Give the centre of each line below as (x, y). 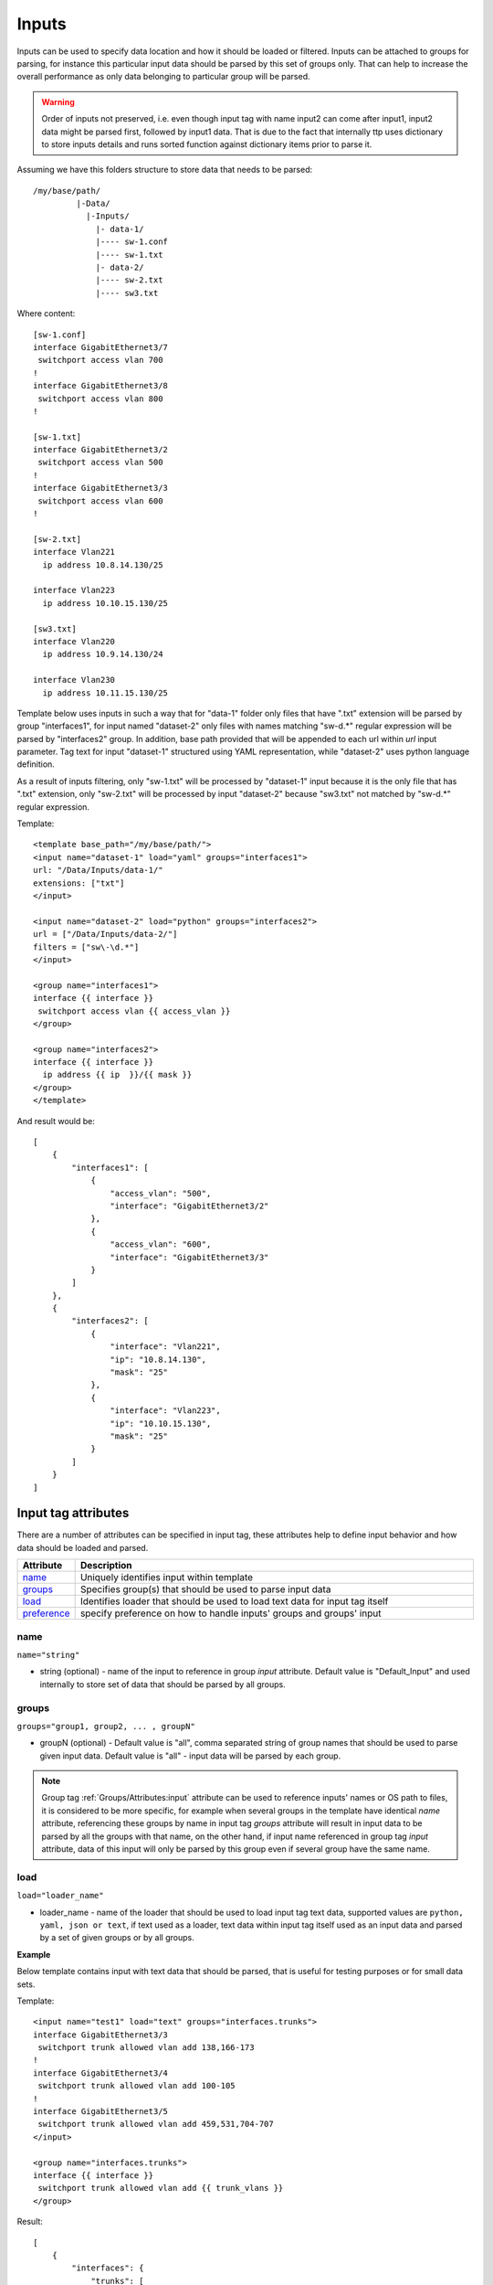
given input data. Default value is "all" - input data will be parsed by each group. (190, 1756)
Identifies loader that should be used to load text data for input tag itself (234, 1601)
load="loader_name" (60, 1896)
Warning (58, 101)
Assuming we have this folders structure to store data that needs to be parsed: (165, 170)
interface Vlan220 (74, 641)
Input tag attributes (73, 1513)
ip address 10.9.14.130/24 (103, 654)
